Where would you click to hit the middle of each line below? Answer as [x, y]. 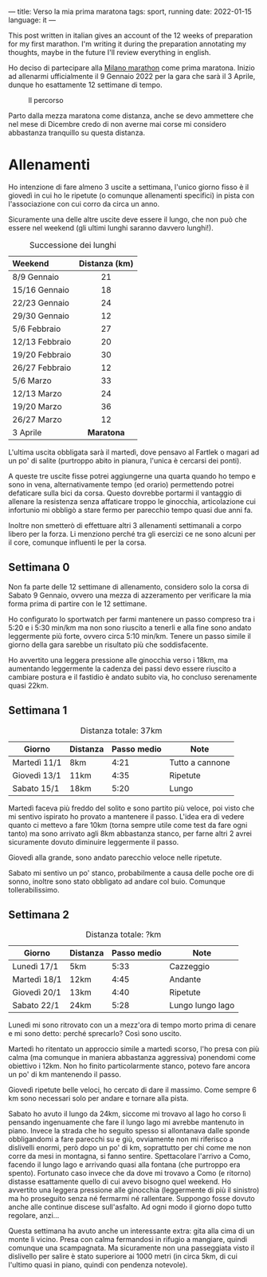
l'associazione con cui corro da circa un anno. [84, 203]
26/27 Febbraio [42, 368]
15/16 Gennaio [41, 290]
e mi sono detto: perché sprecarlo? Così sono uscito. [95, 1034]
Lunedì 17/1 [35, 967]
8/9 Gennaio [36, 277]
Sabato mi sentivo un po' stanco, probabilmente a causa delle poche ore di [131, 873]
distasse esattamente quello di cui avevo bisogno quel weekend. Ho [120, 1182]
